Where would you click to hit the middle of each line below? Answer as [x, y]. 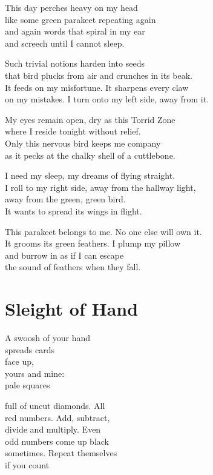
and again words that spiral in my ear [75, 31]
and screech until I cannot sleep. [65, 43]
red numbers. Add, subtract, [57, 417]
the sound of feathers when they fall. [73, 267]
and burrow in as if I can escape [64, 255]
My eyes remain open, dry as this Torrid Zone [90, 119]
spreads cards [30, 349]
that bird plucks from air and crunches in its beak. [99, 75]
